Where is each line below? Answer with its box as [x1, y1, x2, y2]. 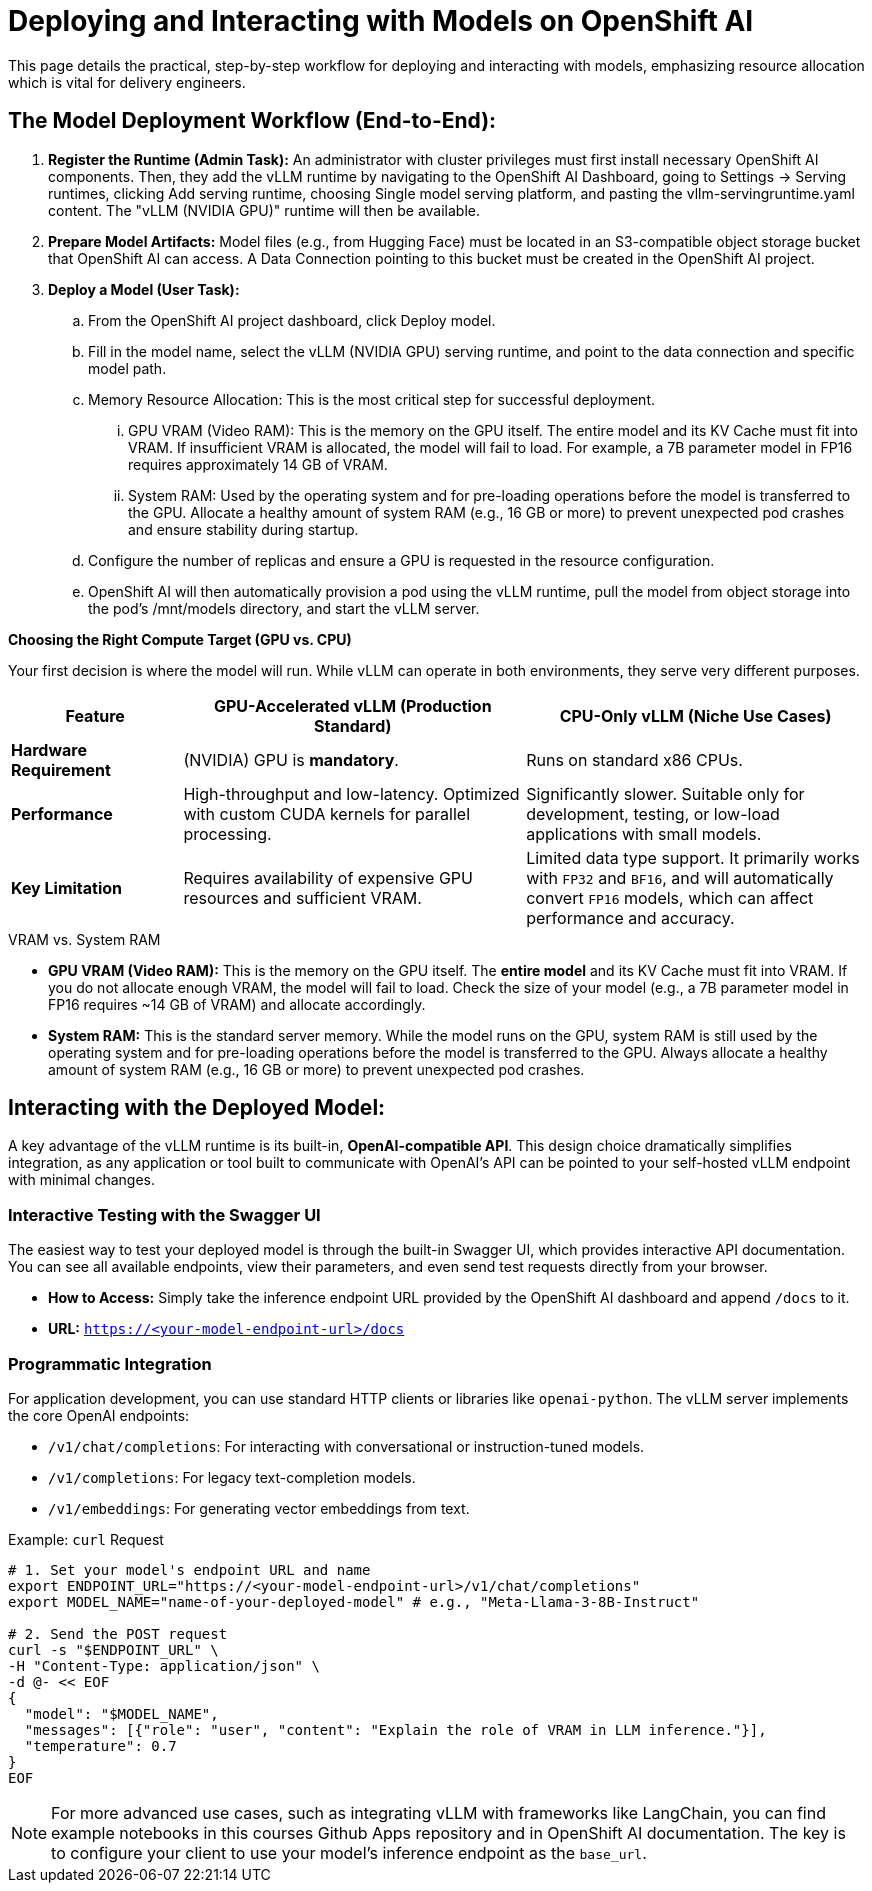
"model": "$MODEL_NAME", [24, 1705, 219, 1722]
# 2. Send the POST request [8, 1625, 228, 1642]
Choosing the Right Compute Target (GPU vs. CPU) [8, 630, 352, 648]
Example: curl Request [8, 1530, 164, 1548]
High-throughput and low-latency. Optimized [183, 783, 520, 804]
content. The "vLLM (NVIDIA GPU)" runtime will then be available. [48, 201, 481, 219]
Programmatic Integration [8, 1353, 212, 1374]
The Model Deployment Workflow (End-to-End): [8, 108, 497, 134]
